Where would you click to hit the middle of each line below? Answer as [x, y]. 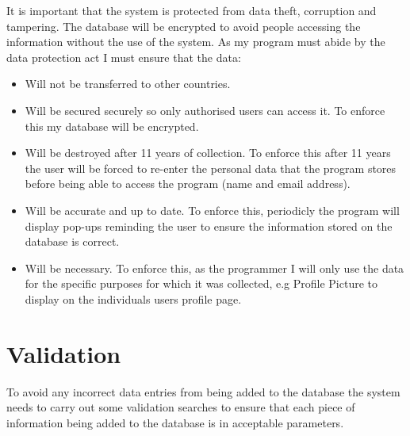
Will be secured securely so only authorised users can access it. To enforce [205, 110]
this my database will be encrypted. [112, 126]
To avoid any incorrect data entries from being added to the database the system [203, 391]
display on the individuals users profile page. [133, 298]
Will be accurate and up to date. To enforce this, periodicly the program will [212, 210]
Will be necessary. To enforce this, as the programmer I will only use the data [215, 268]
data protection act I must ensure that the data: [124, 57]
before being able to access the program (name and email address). [188, 184]
